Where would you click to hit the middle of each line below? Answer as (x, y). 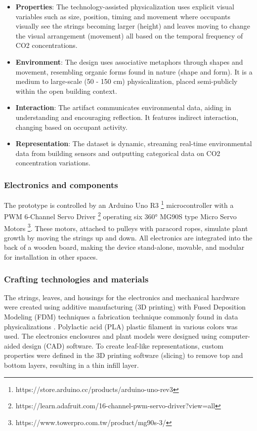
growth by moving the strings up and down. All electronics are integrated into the (128, 237)
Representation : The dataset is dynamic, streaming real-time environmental (134, 143)
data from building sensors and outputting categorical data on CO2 (118, 153)
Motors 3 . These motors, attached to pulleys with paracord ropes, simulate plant (126, 227)
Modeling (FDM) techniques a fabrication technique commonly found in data (121, 317)
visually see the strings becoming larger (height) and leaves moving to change (133, 26)
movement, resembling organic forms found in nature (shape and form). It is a (134, 71)
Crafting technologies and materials (76, 279)
